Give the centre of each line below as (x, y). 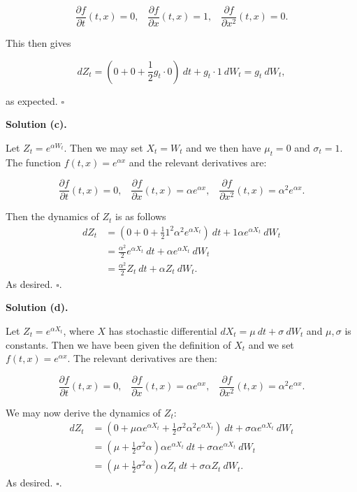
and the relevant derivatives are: (198, 162)
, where (79, 330)
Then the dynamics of (52, 216)
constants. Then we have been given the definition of (118, 344)
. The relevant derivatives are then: (142, 358)
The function (33, 162)
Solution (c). (36, 124)
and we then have (224, 147)
